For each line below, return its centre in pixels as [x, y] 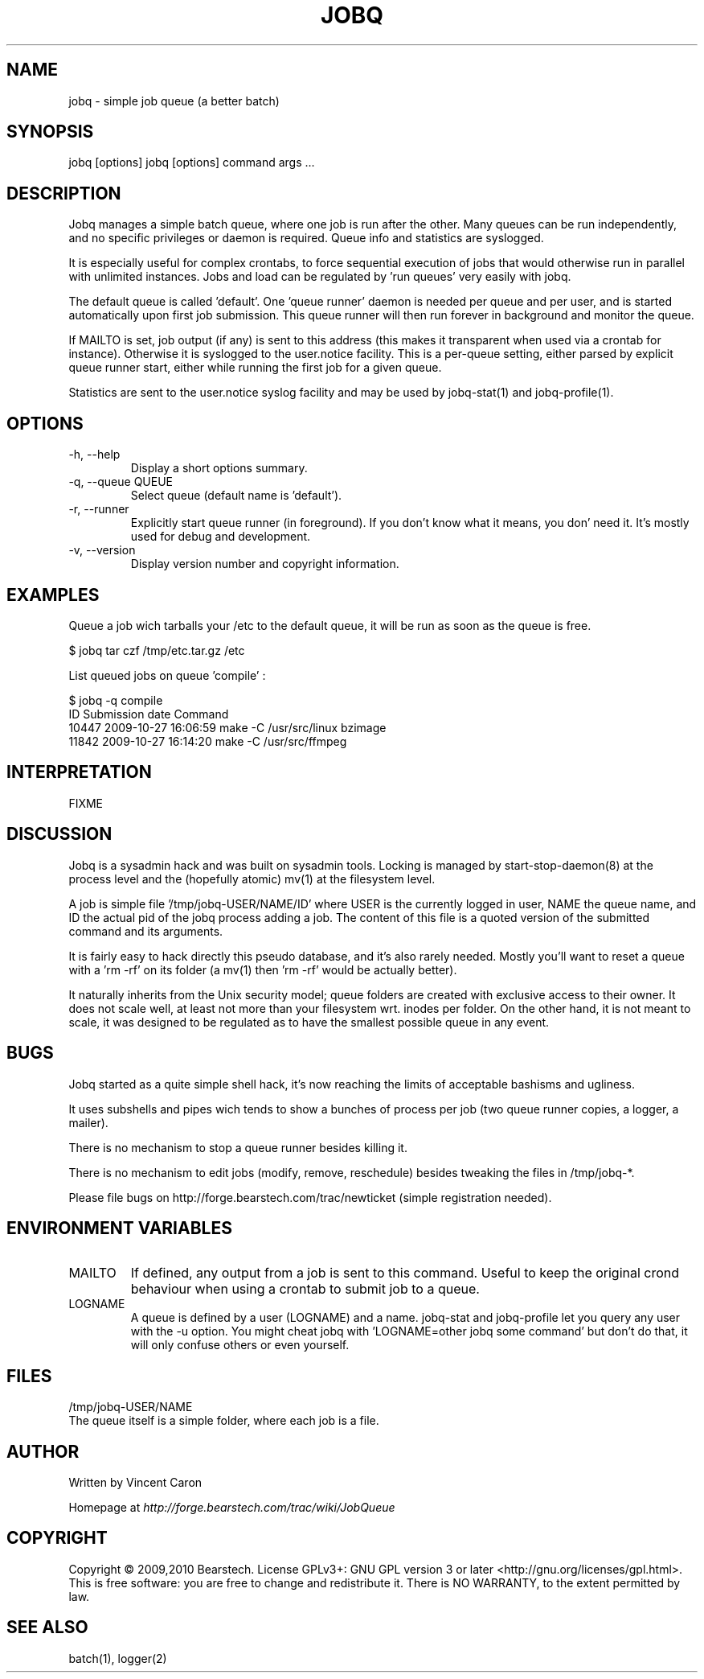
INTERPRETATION [79, 772]
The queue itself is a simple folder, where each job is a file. [224, 1421]
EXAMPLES [53, 595]
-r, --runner [99, 509]
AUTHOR [43, 1451]
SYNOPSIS [50, 132]
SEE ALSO [47, 1628]
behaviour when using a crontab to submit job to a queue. [305, 1289]
